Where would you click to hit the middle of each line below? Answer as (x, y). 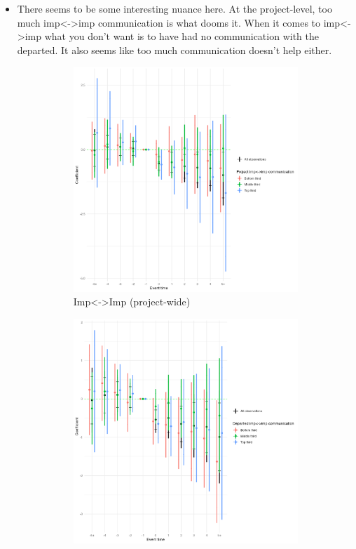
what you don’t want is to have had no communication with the (182, 36)
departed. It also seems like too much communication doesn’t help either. (174, 49)
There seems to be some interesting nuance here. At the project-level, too (174, 8)
